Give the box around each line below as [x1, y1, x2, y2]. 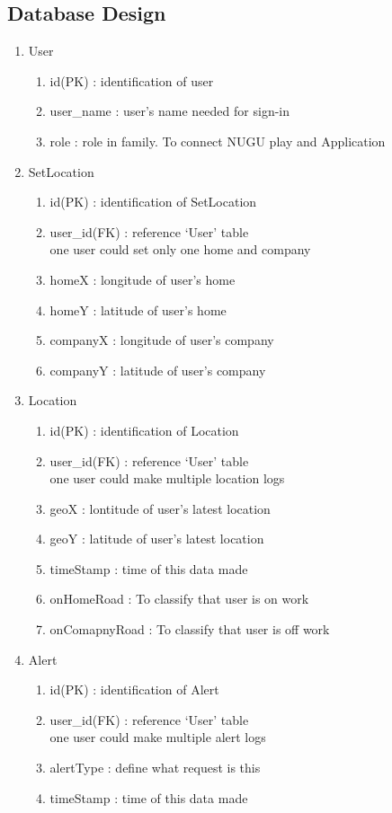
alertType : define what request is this [49, 758, 261, 777]
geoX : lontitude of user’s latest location [49, 499, 271, 517]
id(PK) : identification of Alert [49, 680, 219, 699]
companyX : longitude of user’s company [49, 331, 274, 349]
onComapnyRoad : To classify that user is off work [49, 620, 330, 639]
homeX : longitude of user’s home [49, 270, 236, 288]
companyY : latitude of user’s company [49, 360, 266, 379]
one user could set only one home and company [49, 240, 311, 259]
